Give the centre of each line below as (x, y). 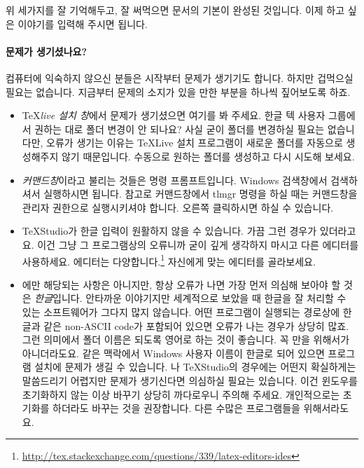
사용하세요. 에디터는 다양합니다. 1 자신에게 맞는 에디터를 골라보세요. (169, 260)
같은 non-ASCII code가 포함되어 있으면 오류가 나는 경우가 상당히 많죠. (196, 325)
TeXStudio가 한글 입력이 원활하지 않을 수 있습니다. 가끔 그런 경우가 (169, 231)
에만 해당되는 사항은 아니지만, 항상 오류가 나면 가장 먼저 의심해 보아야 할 (181, 284)
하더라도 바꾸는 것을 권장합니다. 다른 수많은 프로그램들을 (176, 408)
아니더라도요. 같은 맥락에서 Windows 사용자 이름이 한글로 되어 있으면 (173, 353)
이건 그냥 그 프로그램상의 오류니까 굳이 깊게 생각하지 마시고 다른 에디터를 (198, 244)
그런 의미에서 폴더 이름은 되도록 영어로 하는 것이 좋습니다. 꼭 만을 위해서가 (186, 339)
